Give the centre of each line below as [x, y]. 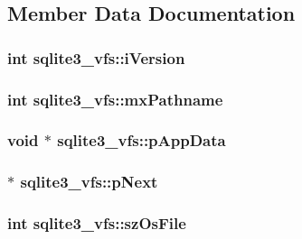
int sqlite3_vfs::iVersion [96, 57]
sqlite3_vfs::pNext [89, 182]
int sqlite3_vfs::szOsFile [97, 223]
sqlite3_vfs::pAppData [142, 140]
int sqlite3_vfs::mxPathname [115, 99]
